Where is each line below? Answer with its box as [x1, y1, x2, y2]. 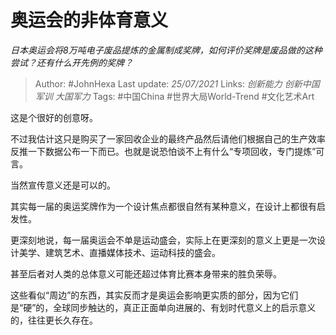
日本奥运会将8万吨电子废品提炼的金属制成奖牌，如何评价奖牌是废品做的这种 [10, 44, 323, 56]
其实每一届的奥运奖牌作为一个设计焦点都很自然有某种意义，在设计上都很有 [10, 200, 317, 212]
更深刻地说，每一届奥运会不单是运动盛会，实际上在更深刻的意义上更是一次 [10, 234, 317, 246]
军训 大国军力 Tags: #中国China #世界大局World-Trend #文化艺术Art [34, 90, 315, 102]
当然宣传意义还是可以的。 [10, 179, 116, 191]
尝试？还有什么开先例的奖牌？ [10, 56, 133, 68]
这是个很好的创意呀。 [10, 111, 98, 123]
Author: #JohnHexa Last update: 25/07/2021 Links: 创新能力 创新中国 [34, 77, 320, 90]
